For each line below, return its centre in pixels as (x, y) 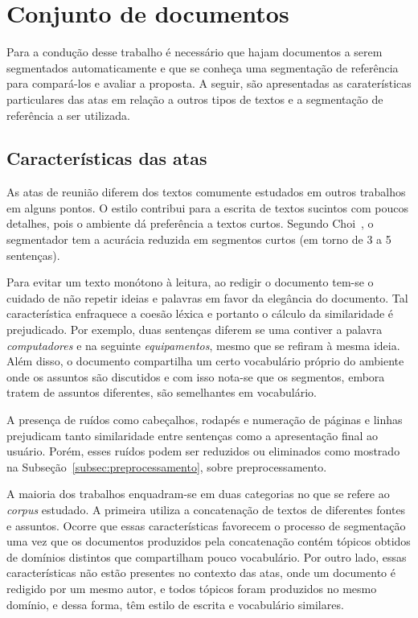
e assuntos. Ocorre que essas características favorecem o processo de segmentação (206, 525)
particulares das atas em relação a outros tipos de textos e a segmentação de (195, 99)
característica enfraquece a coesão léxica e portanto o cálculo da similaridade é (200, 313)
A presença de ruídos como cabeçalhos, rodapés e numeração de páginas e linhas (205, 420)
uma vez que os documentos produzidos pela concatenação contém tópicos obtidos (209, 541)
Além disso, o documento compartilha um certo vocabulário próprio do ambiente (205, 361)
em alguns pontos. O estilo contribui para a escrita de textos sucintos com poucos (208, 207)
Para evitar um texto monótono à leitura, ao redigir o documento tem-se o (190, 282)
